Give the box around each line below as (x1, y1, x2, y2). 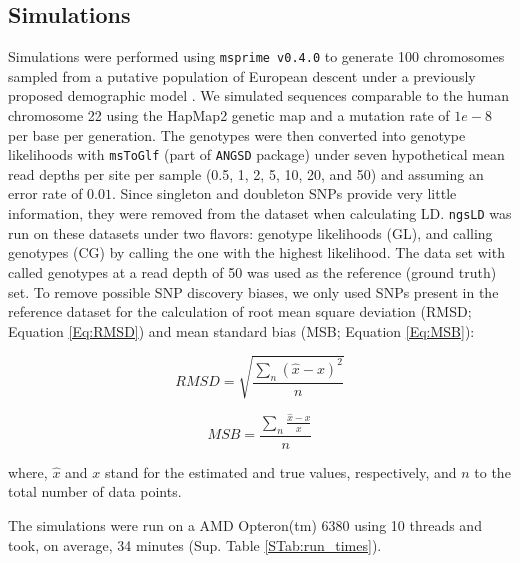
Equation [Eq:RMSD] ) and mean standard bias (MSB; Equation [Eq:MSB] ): (8, 320, 475, 341)
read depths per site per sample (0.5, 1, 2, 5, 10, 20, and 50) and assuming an (8, 163, 484, 184)
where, (8, 461, 48, 482)
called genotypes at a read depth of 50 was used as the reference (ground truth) (8, 261, 497, 282)
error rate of (8, 183, 83, 204)
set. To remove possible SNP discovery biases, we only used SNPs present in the (8, 281, 499, 302)
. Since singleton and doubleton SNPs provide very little (112, 183, 457, 204)
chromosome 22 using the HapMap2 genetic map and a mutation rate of (8, 105, 450, 126)
